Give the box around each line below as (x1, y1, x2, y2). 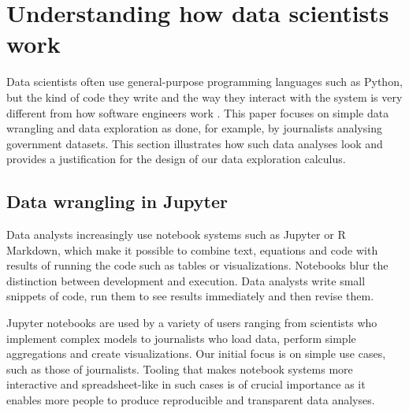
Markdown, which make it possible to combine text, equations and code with (6, 241, 378, 258)
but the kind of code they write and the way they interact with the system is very (6, 88, 403, 105)
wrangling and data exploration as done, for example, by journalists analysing (6, 120, 382, 136)
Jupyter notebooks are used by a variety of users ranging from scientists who (6, 314, 377, 331)
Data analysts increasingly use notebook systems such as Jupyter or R (6, 226, 346, 243)
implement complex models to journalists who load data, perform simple (6, 329, 356, 346)
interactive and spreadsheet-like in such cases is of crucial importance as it (6, 376, 366, 393)
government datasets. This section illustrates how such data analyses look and (6, 135, 383, 151)
